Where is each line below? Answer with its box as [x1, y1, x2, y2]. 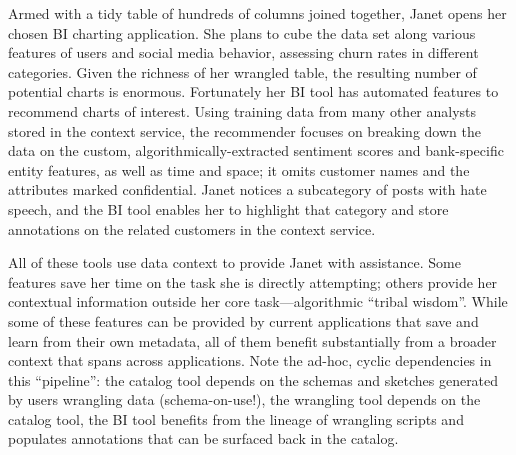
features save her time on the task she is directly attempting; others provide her [8, 271, 498, 292]
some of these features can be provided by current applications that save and [8, 310, 479, 331]
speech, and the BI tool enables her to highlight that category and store [8, 198, 449, 219]
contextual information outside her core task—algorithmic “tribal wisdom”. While [8, 291, 508, 312]
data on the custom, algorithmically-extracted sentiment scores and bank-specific [8, 140, 504, 161]
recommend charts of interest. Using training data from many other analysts [8, 100, 477, 121]
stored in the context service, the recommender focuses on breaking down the [8, 120, 481, 141]
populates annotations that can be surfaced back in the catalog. [8, 428, 399, 449]
